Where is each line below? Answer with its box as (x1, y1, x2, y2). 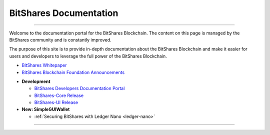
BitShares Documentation (9, 7, 118, 18)
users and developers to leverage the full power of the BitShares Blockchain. (9, 53, 167, 59)
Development (21, 78, 50, 84)
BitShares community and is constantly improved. (9, 36, 112, 42)
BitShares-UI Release (34, 99, 78, 105)
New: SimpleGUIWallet (21, 106, 70, 112)
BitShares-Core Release (34, 92, 84, 98)
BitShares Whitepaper (21, 62, 67, 68)
